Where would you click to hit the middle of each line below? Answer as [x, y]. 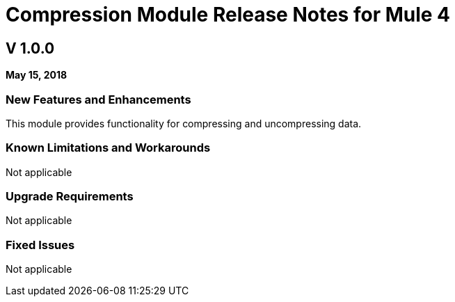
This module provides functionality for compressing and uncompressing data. [184, 123]
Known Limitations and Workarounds [108, 148]
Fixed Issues [40, 245]
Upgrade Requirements [70, 197]
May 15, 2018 [37, 75]
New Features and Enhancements [98, 99]
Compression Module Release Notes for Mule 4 [228, 15]
